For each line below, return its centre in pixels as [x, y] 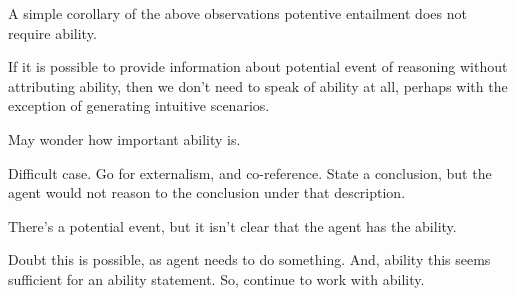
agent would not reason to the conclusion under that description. [207, 192]
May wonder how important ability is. [124, 138]
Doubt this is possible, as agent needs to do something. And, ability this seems [249, 259]
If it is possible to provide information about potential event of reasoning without [258, 66]
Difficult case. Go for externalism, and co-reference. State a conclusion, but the [250, 172]
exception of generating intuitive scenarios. [139, 105]
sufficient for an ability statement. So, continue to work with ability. [216, 278]
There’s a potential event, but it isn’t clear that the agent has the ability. [232, 225]
